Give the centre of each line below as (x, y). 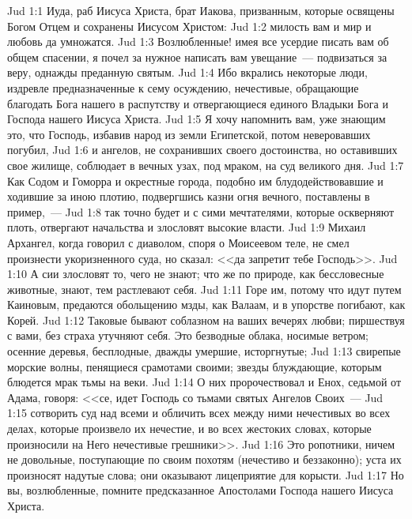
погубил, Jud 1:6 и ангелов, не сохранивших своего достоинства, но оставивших (202, 150)
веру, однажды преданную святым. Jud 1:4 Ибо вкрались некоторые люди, (187, 72)
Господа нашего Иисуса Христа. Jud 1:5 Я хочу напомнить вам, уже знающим (197, 119)
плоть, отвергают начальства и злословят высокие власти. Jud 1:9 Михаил (187, 227)
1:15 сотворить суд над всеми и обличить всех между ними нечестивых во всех (199, 413)
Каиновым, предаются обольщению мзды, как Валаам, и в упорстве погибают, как (206, 305)
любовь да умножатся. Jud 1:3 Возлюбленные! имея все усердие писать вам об (198, 41)
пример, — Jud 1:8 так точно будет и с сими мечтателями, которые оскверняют (201, 211)
